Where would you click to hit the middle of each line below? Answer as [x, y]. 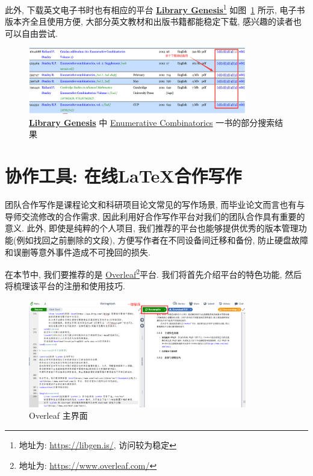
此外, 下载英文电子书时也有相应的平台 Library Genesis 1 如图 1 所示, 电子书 [155, 9]
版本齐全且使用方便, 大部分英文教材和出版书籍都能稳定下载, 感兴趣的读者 [149, 21]
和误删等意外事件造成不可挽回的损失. [78, 252]
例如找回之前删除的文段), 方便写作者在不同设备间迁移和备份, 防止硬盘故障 [162, 240]
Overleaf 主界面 [58, 415]
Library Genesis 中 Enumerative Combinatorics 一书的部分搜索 [152, 122]
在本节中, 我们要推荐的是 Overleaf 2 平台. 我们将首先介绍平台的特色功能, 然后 [153, 273]
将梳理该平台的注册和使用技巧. [65, 286]
